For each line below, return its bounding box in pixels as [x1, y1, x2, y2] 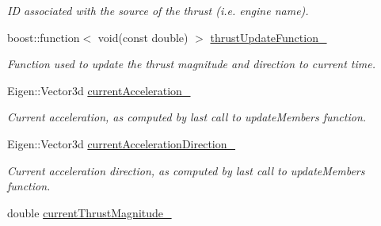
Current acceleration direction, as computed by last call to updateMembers [7, 162, 365, 178]
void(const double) [97, 29, 189, 45]
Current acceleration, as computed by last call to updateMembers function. [7, 109, 367, 125]
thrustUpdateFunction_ [210, 29, 327, 45]
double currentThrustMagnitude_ [7, 204, 172, 220]
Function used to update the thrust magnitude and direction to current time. [7, 56, 375, 72]
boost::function [7, 29, 80, 45]
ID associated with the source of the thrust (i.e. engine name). [7, 2, 309, 18]
